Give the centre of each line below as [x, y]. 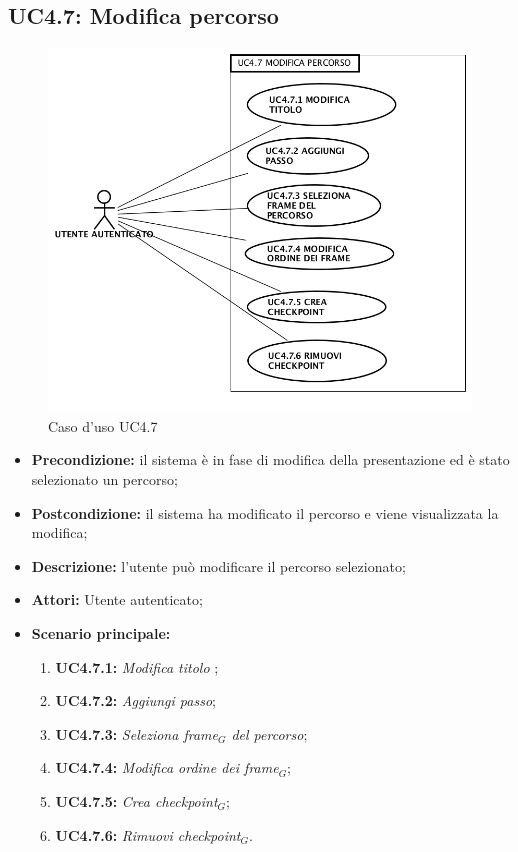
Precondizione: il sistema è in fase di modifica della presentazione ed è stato [270, 459]
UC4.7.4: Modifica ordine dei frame [167, 767]
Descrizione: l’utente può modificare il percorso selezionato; [218, 565]
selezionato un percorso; [104, 479]
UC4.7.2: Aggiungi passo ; [135, 700]
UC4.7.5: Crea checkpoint [136, 800]
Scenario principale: [101, 632]
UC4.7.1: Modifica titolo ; [137, 666]
